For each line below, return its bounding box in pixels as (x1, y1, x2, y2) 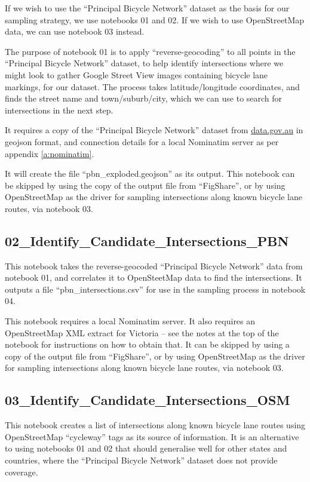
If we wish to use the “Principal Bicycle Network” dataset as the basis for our (5, 2, 290, 14)
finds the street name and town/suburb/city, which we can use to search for (5, 92, 283, 105)
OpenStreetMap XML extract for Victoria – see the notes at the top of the (5, 326, 279, 339)
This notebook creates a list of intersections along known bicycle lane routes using (5, 419, 306, 431)
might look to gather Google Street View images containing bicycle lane (5, 68, 268, 81)
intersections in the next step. (5, 103, 113, 116)
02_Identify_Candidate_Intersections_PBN (5, 231, 289, 250)
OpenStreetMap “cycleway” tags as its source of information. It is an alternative (5, 430, 299, 443)
